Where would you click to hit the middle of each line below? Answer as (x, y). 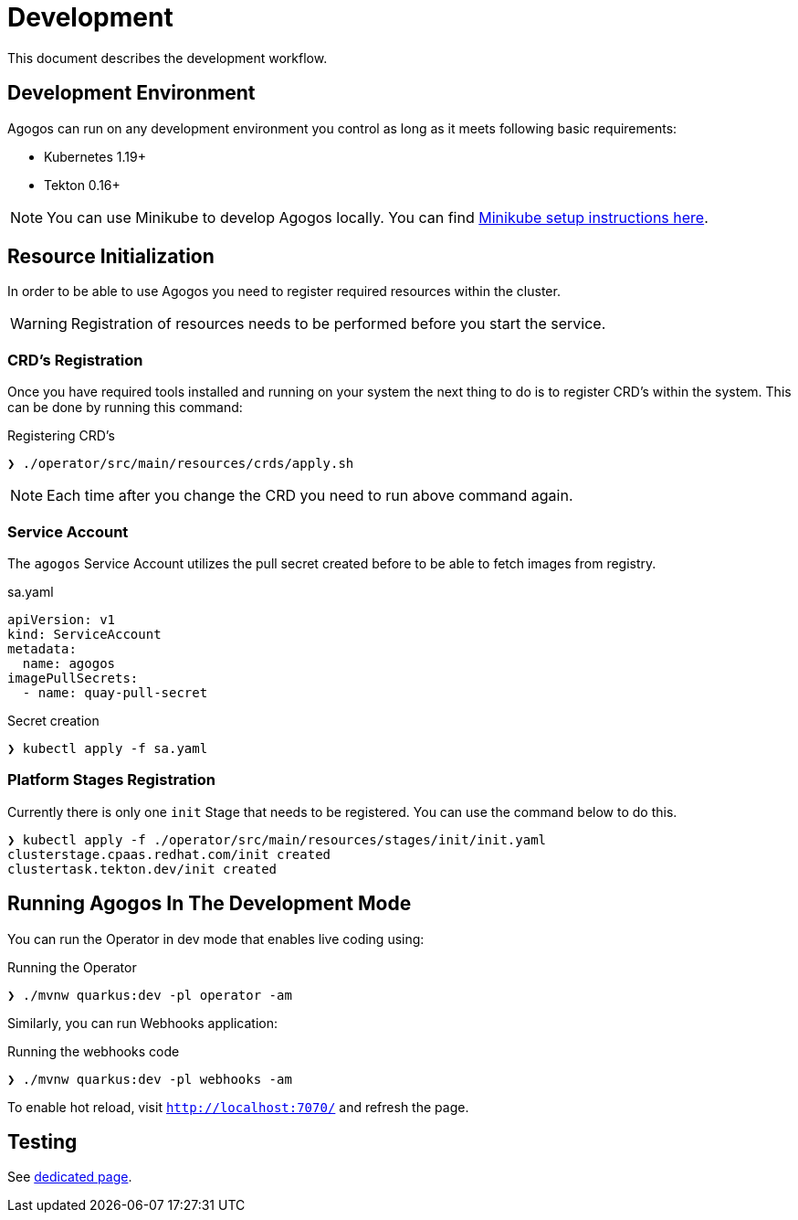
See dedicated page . (70, 1177)
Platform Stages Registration (111, 780)
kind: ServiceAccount (84, 634)
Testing (42, 1141)
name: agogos (69, 663)
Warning (39, 324)
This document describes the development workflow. (168, 58)
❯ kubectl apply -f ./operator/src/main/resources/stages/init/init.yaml (277, 839)
